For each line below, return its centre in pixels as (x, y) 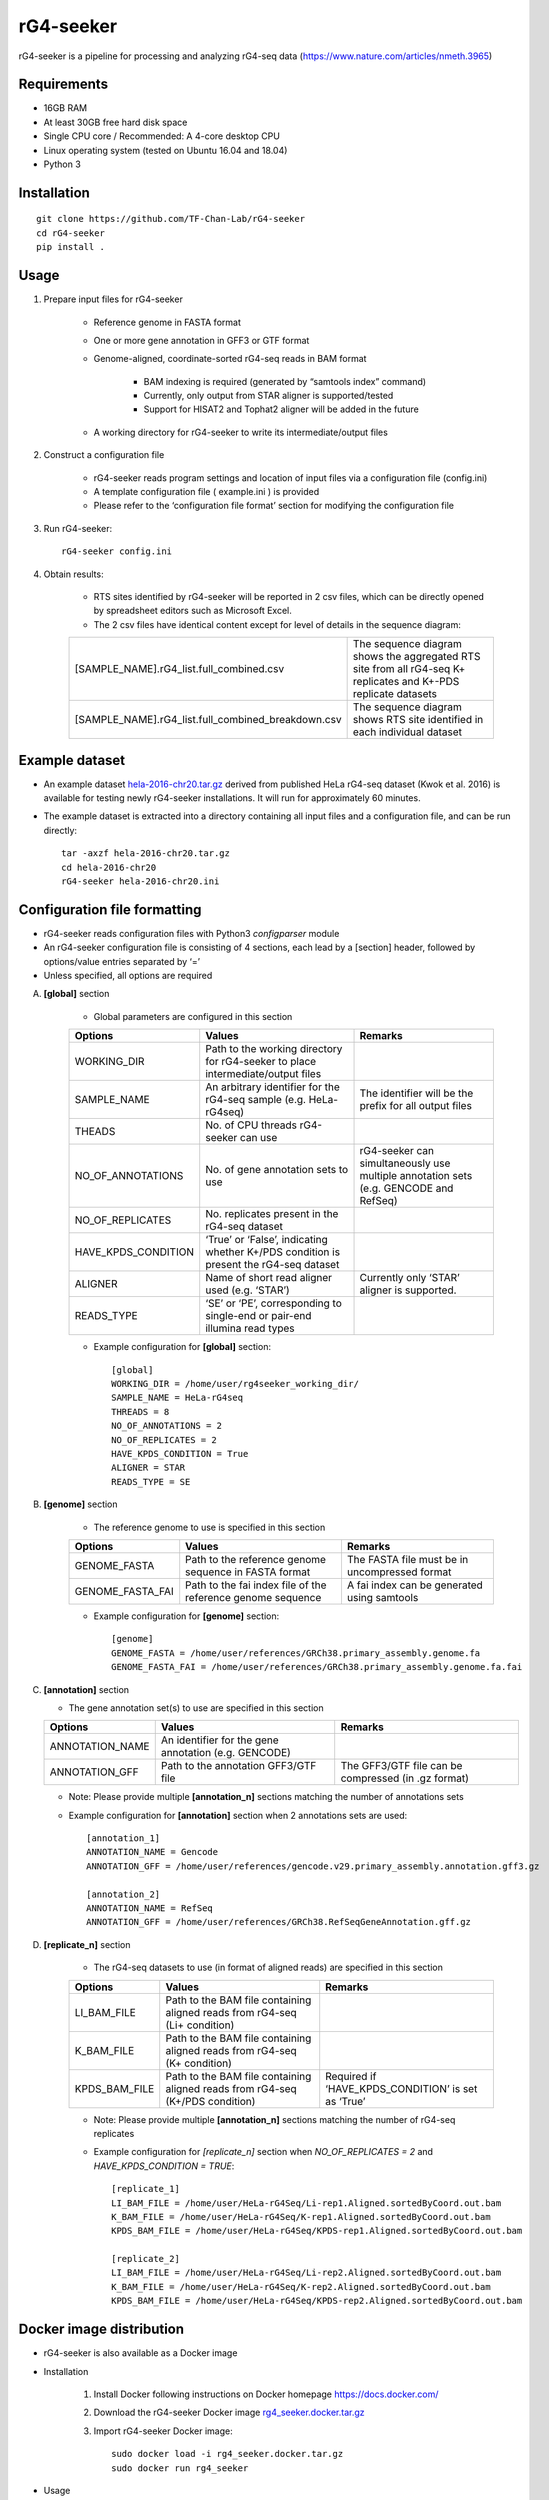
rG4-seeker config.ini (117, 551)
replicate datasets (395, 694)
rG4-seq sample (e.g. (256, 1100)
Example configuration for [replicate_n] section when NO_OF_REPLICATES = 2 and (263, 2152)
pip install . (70, 247)
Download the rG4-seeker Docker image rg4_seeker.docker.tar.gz (229, 2412)
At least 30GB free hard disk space (115, 122)
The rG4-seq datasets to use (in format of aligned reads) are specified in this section (268, 1967)
